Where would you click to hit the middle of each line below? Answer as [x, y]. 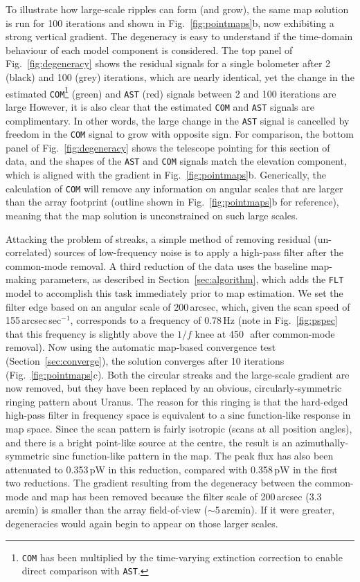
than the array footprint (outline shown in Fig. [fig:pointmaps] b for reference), [172, 202]
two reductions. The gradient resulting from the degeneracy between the [159, 483]
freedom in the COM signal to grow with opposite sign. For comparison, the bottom [180, 134]
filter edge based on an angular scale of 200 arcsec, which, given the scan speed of [178, 306]
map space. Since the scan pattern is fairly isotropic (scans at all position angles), [179, 428]
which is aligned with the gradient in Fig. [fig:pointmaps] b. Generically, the [166, 175]
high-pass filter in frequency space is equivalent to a [115, 415]
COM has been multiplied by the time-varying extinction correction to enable [182, 557]
